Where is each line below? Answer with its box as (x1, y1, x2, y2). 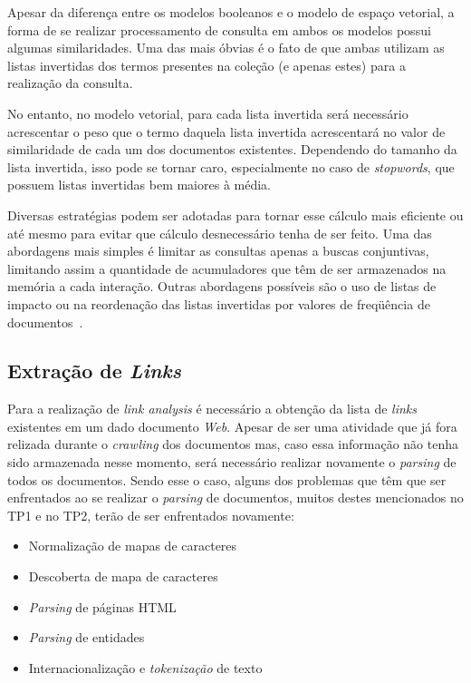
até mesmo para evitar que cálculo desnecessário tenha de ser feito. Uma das (7, 223, 432, 242)
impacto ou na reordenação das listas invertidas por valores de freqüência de (7, 294, 430, 313)
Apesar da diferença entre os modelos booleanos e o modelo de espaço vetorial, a (7, 3, 455, 21)
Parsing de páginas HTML (28, 597, 177, 616)
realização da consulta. (7, 73, 133, 93)
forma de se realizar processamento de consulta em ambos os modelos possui (7, 20, 431, 39)
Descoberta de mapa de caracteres (28, 567, 218, 586)
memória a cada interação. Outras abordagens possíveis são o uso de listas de (7, 277, 437, 296)
